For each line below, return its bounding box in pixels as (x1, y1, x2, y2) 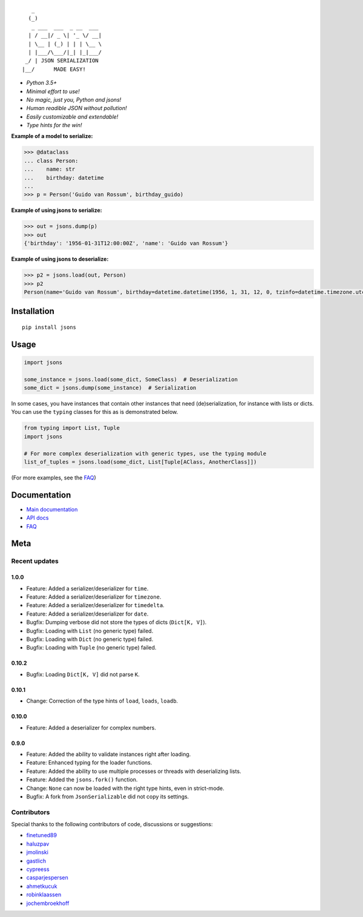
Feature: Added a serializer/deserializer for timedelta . (26, 602, 165, 609)
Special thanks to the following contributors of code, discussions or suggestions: (11, 821, 213, 828)
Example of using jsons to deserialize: (11, 255, 109, 263)
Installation (11, 306, 54, 317)
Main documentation (26, 505, 78, 513)
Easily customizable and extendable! (26, 113, 119, 120)
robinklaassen (26, 891, 62, 898)
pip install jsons (22, 324, 77, 330)
